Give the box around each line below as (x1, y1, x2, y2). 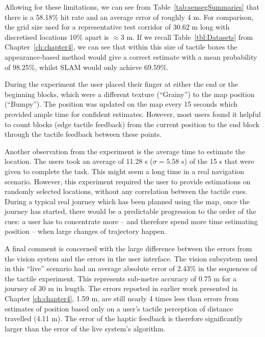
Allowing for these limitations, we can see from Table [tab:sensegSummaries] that (5, 2, 259, 12)
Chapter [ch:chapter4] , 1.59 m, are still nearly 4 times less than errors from (5, 293, 239, 304)
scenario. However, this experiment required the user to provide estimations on (5, 176, 251, 186)
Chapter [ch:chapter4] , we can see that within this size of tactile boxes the (5, 41, 237, 52)
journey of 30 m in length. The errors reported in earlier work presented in (5, 283, 238, 294)
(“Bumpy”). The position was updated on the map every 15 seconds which (5, 99, 238, 109)
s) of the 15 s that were (181, 156, 254, 166)
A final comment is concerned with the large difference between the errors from (5, 243, 252, 254)
